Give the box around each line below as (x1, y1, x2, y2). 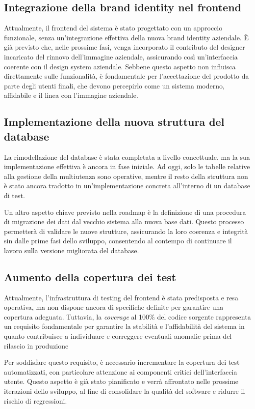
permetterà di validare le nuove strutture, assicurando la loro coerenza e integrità (4, 226, 248, 236)
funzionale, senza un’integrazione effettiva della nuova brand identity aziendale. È (4, 32, 249, 42)
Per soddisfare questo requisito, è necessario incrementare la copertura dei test (4, 357, 240, 367)
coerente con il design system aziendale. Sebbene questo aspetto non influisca (4, 61, 236, 71)
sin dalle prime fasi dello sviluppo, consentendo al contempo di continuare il (4, 235, 232, 246)
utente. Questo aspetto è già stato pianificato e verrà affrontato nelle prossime (4, 376, 239, 386)
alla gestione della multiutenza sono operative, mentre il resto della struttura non (4, 171, 248, 181)
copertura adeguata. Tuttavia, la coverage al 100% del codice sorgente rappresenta (4, 311, 251, 321)
